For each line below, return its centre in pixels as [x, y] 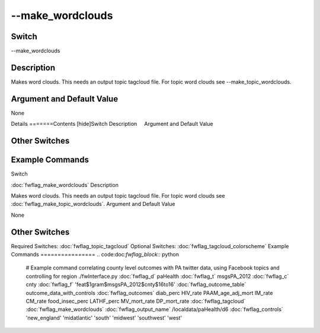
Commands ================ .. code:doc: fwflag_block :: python [95, 255]
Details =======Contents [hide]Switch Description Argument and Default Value [112, 124]
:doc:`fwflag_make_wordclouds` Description [65, 185]
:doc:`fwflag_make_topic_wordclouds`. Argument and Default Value [93, 204]
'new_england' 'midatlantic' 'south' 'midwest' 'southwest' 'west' [104, 318]
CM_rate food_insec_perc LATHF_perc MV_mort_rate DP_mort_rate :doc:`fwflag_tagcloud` [136, 301]
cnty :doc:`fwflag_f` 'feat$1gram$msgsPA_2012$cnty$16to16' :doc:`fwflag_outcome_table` [136, 284]
